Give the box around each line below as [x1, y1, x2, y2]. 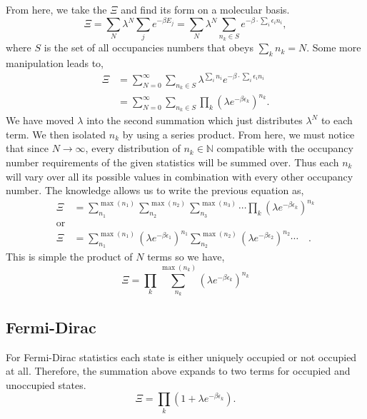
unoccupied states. [6, 377, 86, 392]
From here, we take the [6, 2, 107, 16]
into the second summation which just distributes [86, 113, 303, 128]
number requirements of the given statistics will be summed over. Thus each [6, 155, 339, 170]
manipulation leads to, [6, 56, 104, 71]
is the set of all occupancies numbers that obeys [44, 40, 253, 55]
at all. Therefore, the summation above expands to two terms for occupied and [6, 363, 351, 378]
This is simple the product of [6, 249, 133, 264]
